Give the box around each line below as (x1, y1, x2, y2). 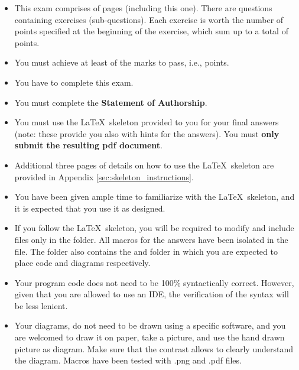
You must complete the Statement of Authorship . (14, 96, 207, 108)
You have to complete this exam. (14, 76, 134, 88)
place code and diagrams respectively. (14, 257, 151, 269)
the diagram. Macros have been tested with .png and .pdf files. (14, 354, 242, 366)
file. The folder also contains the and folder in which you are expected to (14, 245, 278, 257)
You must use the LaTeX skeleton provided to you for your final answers (14, 116, 279, 128)
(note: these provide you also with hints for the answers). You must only (14, 127, 279, 139)
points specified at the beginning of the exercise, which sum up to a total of (14, 25, 288, 37)
